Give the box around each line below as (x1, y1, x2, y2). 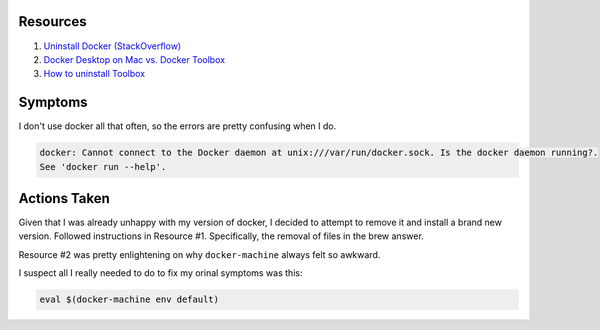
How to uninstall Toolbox (43, 68, 145, 80)
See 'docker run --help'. (39, 161, 167, 172)
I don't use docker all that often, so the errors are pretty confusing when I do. (18, 120, 337, 132)
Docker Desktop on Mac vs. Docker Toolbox (43, 53, 225, 65)
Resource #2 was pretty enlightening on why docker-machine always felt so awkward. (18, 248, 381, 260)
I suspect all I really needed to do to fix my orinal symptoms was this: (18, 267, 303, 279)
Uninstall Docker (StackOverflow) (43, 40, 182, 52)
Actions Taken (18, 190, 110, 207)
